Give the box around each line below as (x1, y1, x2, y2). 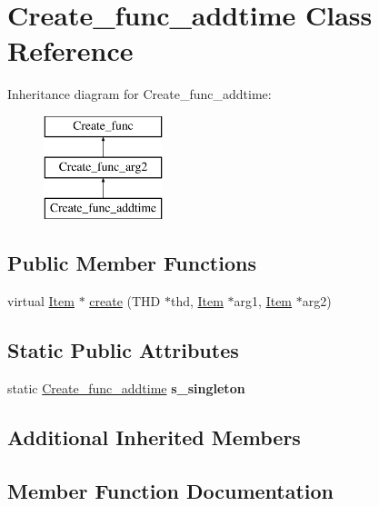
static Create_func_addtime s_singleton (7, 378, 245, 397)
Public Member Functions (7, 249, 256, 277)
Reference (7, 32, 134, 69)
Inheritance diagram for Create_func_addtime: (7, 84, 272, 104)
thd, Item (170, 292, 224, 311)
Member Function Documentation (7, 476, 334, 504)
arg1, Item (234, 292, 293, 311)
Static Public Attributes (7, 336, 239, 364)
